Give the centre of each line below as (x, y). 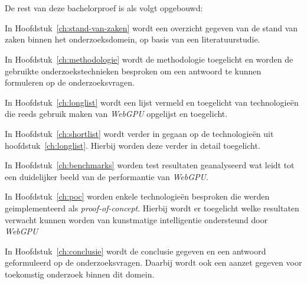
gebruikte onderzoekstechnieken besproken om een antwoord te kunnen (133, 71)
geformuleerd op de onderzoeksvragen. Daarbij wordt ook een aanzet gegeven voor (153, 262)
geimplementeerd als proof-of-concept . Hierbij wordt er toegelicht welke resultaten (152, 208)
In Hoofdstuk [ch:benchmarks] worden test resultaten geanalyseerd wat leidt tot (150, 165)
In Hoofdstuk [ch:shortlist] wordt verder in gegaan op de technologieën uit (139, 133)
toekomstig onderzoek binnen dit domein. (80, 274)
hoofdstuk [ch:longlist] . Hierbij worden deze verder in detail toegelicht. (133, 145)
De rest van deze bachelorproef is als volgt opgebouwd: (104, 8)
